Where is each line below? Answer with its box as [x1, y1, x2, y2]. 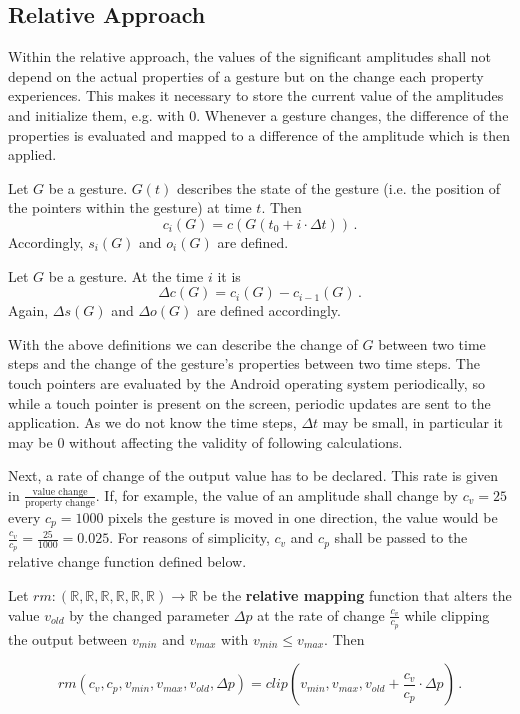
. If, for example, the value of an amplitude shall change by [95, 484, 458, 505]
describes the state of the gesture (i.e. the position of [176, 177, 501, 198]
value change [32, 486, 88, 497]
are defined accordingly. [196, 300, 341, 321]
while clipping [404, 604, 490, 625]
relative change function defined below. [8, 551, 247, 572]
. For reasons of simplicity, [109, 527, 270, 548]
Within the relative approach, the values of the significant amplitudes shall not [8, 46, 492, 67]
